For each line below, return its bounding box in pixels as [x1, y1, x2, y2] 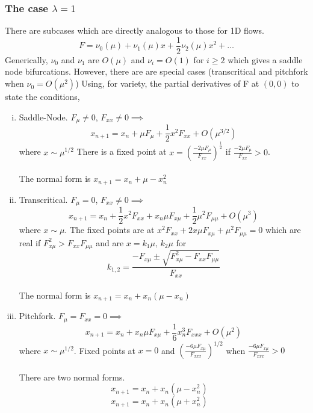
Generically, [5, 53, 48, 66]
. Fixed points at [73, 344, 135, 356]
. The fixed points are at [64, 223, 155, 236]
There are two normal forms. [19, 370, 125, 383]
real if [19, 236, 41, 249]
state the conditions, [5, 90, 80, 103]
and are [96, 236, 124, 249]
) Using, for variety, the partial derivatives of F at [75, 77, 259, 90]
